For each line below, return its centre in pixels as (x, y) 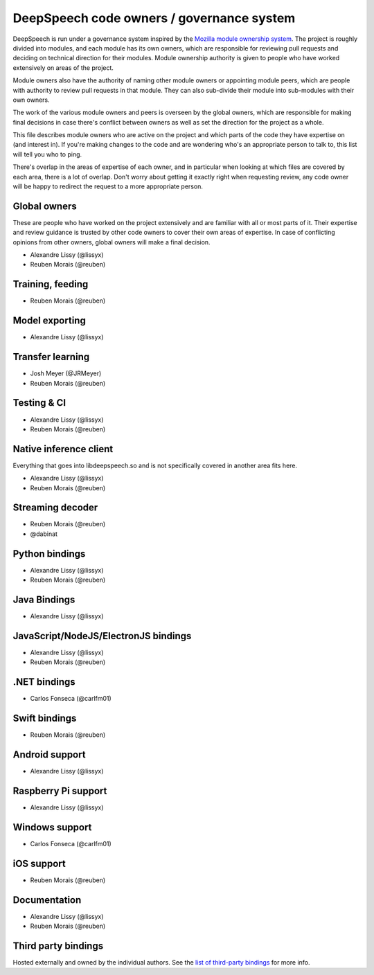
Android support (49, 754)
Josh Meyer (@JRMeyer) (66, 373)
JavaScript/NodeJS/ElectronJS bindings (102, 636)
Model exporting (49, 321)
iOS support (39, 863)
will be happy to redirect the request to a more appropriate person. (108, 186)
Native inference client (63, 449)
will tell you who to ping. (47, 154)
